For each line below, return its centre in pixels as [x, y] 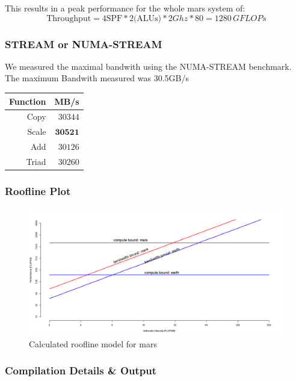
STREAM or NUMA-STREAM [84, 44]
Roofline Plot [38, 190]
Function [28, 101]
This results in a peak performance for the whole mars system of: [125, 8]
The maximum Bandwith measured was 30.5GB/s [97, 78]
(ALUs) [147, 18]
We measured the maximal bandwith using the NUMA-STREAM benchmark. [148, 66]
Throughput [69, 18]
